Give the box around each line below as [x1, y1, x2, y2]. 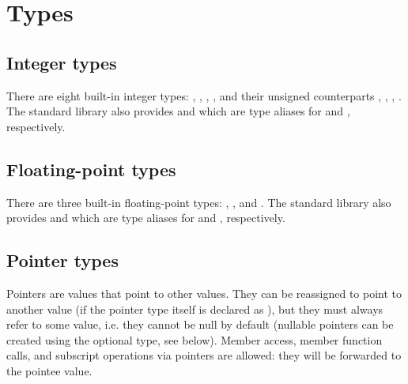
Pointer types [6, 248, 119, 273]
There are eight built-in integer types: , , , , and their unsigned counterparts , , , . [6, 87, 402, 104]
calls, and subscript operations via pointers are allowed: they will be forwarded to [6, 347, 402, 363]
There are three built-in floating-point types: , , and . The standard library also [6, 194, 391, 210]
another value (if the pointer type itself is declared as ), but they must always [6, 300, 383, 317]
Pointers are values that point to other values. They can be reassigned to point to [6, 284, 402, 301]
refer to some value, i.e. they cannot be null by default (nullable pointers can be [6, 316, 394, 333]
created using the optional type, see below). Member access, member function [6, 331, 383, 348]
